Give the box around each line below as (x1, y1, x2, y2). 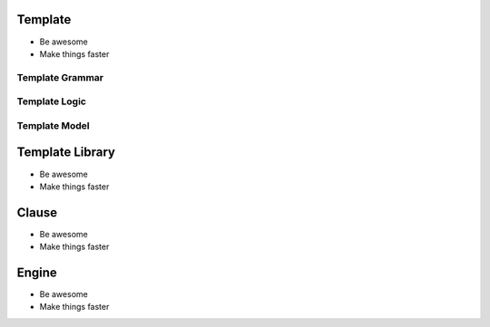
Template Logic (16, 95, 86, 108)
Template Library (16, 145, 115, 160)
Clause (16, 205, 58, 220)
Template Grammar (16, 71, 104, 83)
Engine (16, 265, 58, 280)
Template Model (16, 119, 90, 131)
